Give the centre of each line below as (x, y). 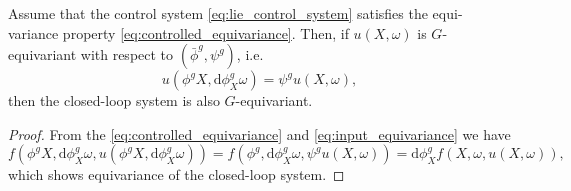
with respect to (127, 54)
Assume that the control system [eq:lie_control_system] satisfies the (218, 13)
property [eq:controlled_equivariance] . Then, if (205, 32)
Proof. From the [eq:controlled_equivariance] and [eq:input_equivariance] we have (259, 133)
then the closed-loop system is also (114, 100)
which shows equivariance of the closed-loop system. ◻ (176, 174)
